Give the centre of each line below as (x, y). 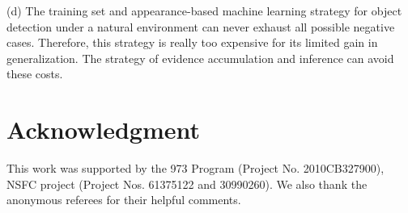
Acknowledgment (103, 129)
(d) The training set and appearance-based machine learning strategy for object (204, 10)
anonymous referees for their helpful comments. (124, 200)
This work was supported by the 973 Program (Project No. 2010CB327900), (195, 168)
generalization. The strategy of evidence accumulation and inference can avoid (200, 58)
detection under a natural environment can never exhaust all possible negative (201, 26)
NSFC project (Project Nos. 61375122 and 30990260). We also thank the (187, 184)
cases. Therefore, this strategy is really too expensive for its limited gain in (192, 42)
